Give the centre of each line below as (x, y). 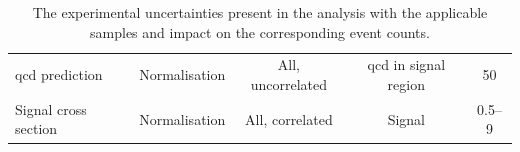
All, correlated (289, 118)
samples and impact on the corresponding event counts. (260, 31)
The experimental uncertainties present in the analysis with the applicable (260, 12)
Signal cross (51, 108)
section (36, 128)
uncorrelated (289, 84)
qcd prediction (59, 74)
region (406, 84)
